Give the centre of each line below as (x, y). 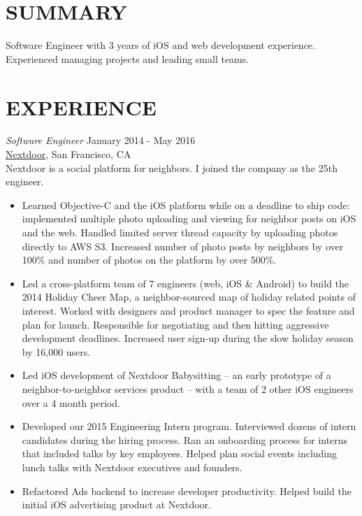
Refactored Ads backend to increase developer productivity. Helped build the (187, 490)
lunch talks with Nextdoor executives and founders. (132, 467)
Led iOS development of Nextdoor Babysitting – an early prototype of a (176, 375)
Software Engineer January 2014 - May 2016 (101, 140)
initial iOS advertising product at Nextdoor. (116, 504)
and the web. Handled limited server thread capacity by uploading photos (180, 232)
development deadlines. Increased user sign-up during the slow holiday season (188, 338)
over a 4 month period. (71, 402)
